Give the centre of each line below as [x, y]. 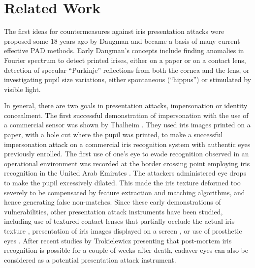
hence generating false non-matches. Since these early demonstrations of [112, 202]
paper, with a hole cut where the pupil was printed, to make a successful [113, 134]
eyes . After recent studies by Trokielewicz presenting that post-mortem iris [118, 240]
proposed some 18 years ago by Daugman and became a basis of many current [122, 41]
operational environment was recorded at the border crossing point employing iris [127, 163]
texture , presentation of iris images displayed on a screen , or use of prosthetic [123, 231]
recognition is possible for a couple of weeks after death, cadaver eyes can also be [126, 250]
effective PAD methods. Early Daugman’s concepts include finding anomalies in [124, 50]
